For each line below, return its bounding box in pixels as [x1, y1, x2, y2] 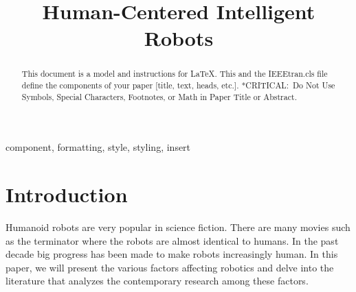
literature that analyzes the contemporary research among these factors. [5, 273, 309, 288]
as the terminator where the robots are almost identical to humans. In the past [5, 233, 339, 247]
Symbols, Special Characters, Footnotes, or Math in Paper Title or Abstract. [21, 90, 297, 102]
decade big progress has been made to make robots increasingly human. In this [5, 247, 338, 261]
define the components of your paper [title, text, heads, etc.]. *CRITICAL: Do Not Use [21, 80, 335, 91]
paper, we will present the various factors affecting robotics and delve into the [5, 260, 334, 274]
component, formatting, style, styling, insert [5, 140, 191, 154]
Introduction [5, 180, 128, 208]
